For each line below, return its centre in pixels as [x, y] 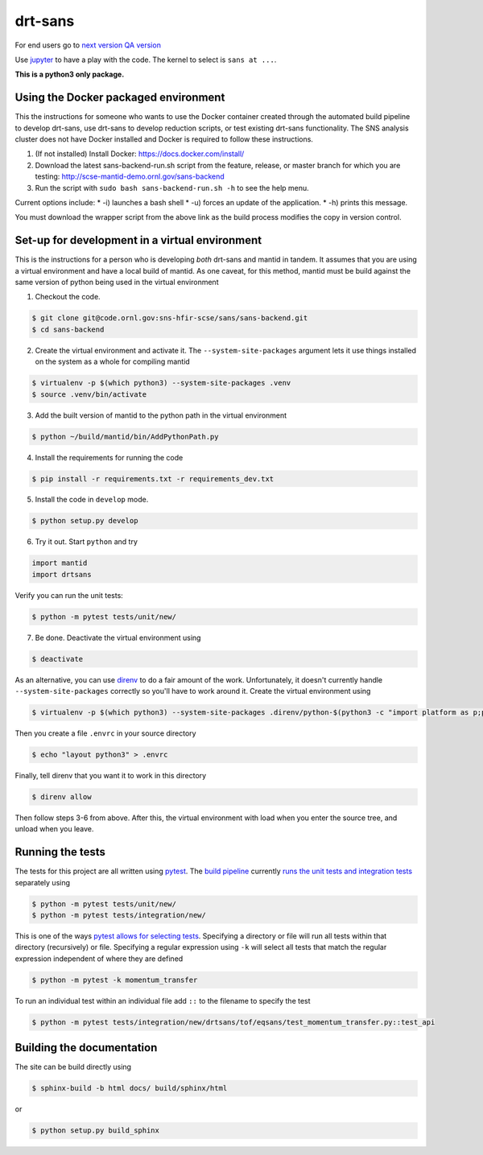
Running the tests [60, 852]
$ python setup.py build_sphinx [96, 1130]
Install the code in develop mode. [92, 500]
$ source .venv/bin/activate [89, 394]
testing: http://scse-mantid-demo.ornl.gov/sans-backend [130, 176]
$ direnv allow [62, 797]
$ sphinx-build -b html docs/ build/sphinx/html [130, 1088]
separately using [43, 882]
